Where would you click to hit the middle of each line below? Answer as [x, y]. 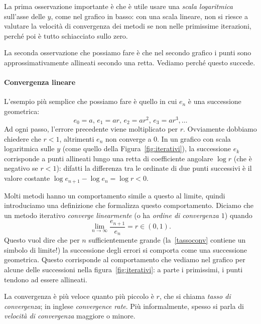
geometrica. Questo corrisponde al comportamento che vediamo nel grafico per [125, 259]
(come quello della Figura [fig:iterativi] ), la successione [147, 148]
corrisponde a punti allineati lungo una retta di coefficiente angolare [109, 158]
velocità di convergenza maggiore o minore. [70, 316]
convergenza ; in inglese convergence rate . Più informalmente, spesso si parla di [124, 306]
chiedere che [23, 138]
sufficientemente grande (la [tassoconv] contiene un [167, 240]
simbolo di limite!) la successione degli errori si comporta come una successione [126, 249]
